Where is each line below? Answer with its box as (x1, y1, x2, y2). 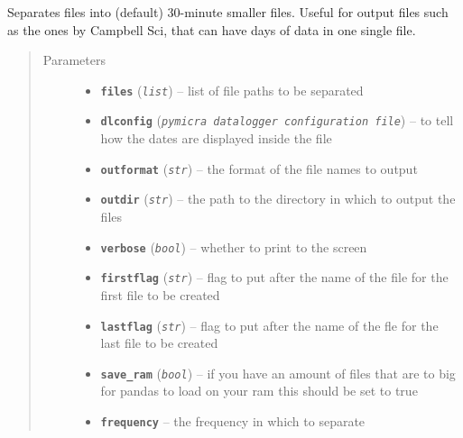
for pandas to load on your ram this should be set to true (100, 381, 418, 400)
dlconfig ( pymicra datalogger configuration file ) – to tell (100, 111, 454, 130)
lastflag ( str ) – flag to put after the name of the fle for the (100, 315, 439, 334)
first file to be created (100, 285, 220, 304)
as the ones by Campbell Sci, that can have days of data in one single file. (7, 20, 416, 39)
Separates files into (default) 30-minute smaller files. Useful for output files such (7, 3, 449, 21)
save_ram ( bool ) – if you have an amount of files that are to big (100, 363, 456, 382)
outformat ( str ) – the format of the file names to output (100, 159, 418, 178)
